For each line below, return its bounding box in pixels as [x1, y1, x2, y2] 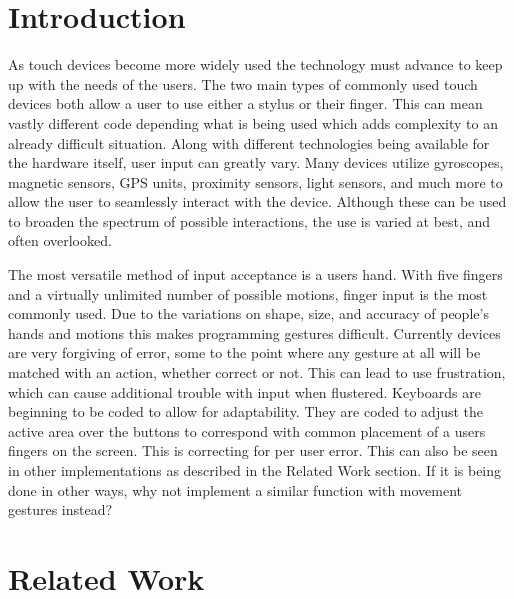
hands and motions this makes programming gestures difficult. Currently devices [8, 322, 501, 343]
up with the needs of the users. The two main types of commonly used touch [8, 73, 478, 94]
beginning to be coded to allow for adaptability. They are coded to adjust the [8, 401, 484, 422]
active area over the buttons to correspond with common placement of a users [8, 420, 486, 441]
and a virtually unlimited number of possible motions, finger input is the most [8, 283, 488, 304]
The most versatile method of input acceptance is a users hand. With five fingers [8, 264, 503, 285]
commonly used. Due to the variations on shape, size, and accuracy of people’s [8, 303, 489, 324]
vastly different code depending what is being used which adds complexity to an [8, 112, 498, 133]
